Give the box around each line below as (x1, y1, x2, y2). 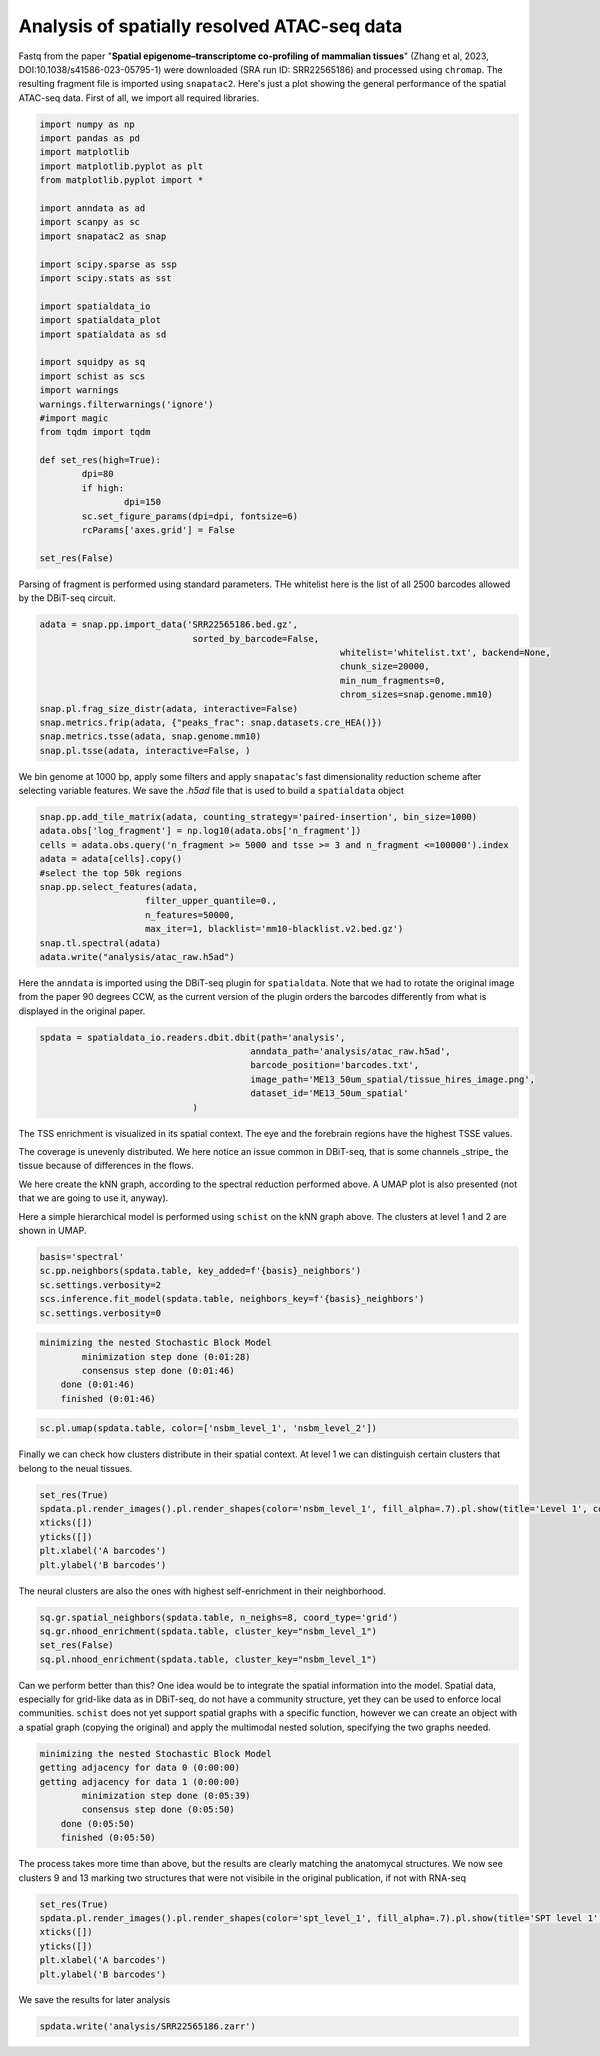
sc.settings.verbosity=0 (39, 1307, 162, 1319)
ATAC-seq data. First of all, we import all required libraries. (18, 91, 260, 104)
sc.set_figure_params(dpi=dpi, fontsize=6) (81, 510, 299, 522)
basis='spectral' (39, 1251, 125, 1262)
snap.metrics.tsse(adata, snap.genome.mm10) (39, 731, 262, 742)
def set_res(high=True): (39, 455, 162, 466)
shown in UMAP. (18, 1224, 87, 1236)
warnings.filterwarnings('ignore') (39, 398, 214, 410)
